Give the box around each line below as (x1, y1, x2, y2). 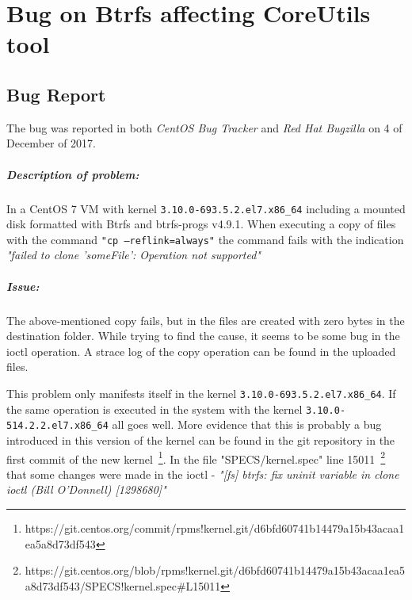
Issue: (6, 277, 40, 294)
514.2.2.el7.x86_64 (6, 420, 109, 432)
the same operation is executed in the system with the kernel (6, 400, 303, 417)
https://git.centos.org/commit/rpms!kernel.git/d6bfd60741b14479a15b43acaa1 (25, 519, 405, 536)
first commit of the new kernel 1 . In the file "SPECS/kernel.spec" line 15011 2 (6, 448, 386, 467)
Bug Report (6, 82, 106, 106)
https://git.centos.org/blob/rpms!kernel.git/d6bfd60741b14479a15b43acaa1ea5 (25, 562, 405, 579)
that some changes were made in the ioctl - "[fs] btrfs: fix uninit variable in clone (6, 465, 399, 482)
